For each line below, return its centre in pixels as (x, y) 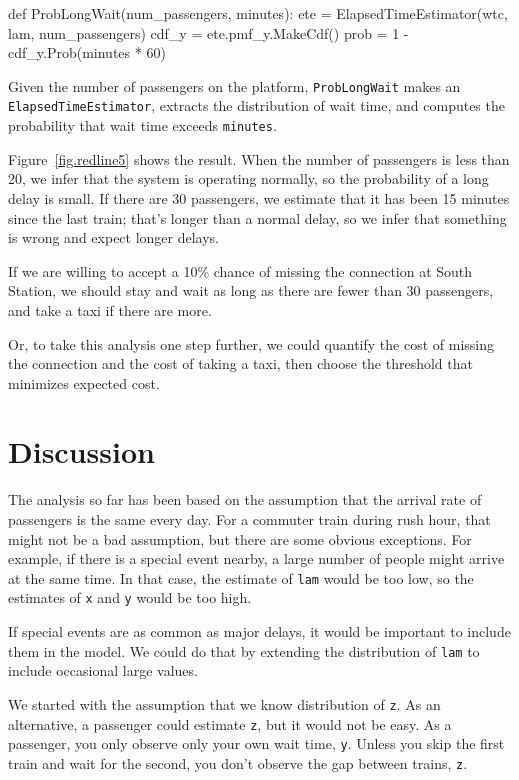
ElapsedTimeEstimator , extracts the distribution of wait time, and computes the (256, 105)
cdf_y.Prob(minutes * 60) (87, 52)
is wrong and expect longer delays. (114, 237)
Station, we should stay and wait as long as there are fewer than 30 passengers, (251, 290)
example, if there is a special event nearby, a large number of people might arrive (256, 558)
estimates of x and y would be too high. (130, 597)
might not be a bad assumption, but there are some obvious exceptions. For (240, 538)
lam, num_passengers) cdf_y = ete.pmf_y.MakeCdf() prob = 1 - (208, 32)
